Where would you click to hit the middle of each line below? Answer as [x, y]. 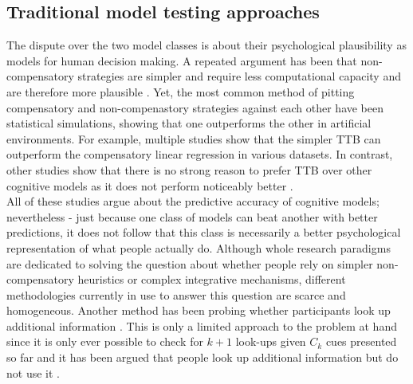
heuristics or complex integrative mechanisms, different [212, 279]
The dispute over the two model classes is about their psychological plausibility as [206, 45]
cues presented [361, 341]
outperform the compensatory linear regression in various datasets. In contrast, [200, 154]
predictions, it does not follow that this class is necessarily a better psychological [204, 232]
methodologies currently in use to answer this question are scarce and [176, 294]
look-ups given [271, 341]
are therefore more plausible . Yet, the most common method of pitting [181, 91]
